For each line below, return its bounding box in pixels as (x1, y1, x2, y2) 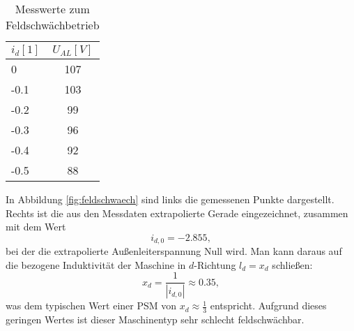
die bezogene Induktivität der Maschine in (6, 257, 186, 272)
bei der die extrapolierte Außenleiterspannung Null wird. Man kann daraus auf (6, 244, 342, 258)
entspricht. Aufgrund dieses (210, 298, 327, 313)
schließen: (272, 257, 313, 272)
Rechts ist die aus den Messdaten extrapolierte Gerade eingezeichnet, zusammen (6, 205, 348, 220)
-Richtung (194, 257, 236, 272)
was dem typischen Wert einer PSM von (6, 298, 177, 313)
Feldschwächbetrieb (6, 17, 100, 33)
